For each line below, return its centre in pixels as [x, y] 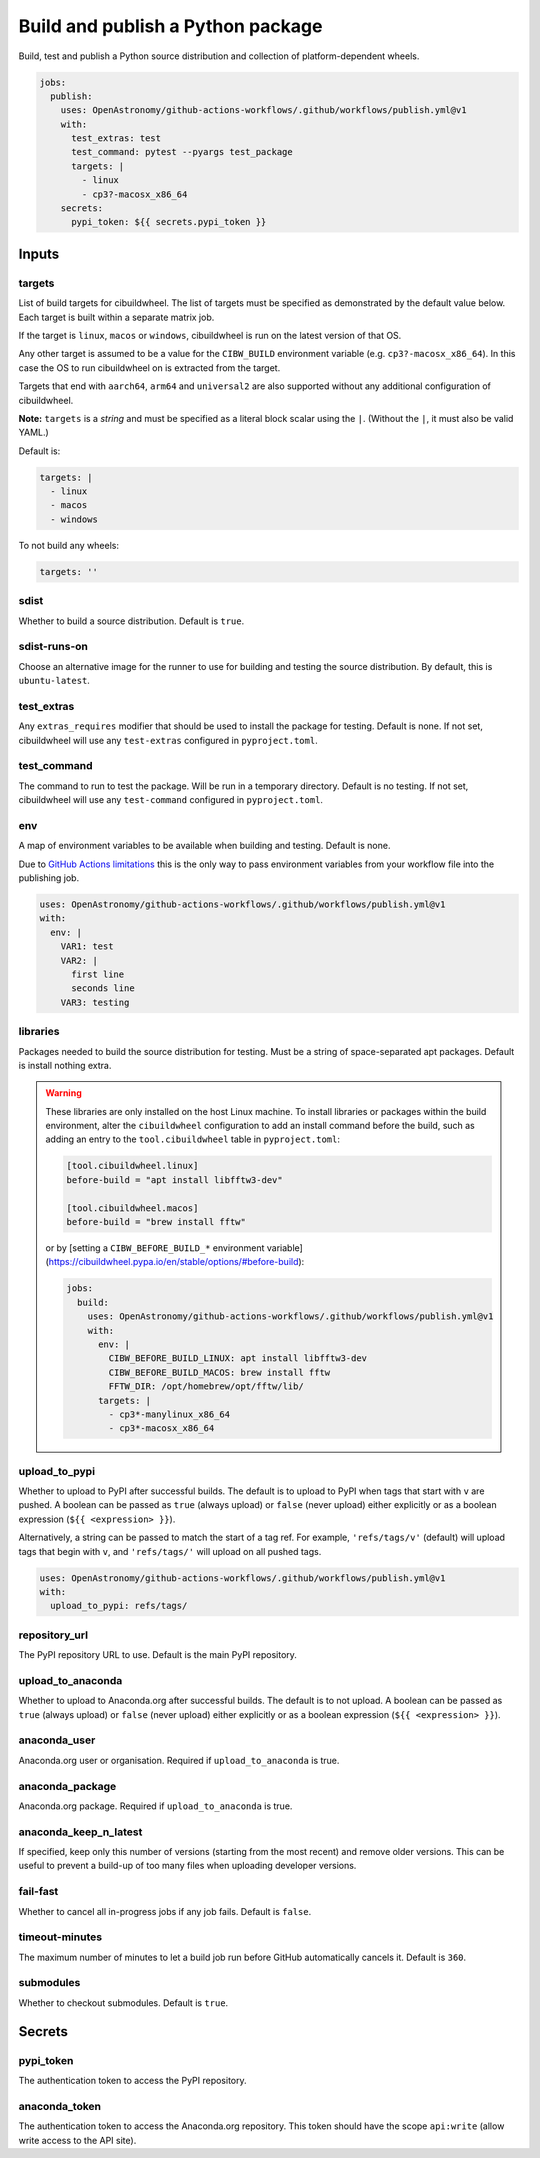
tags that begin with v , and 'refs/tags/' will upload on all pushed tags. [170, 1551]
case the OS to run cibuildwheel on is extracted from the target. [149, 367]
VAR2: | [79, 960]
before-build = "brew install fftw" [156, 1222]
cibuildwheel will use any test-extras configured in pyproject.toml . [168, 740]
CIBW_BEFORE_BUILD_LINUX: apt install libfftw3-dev [238, 1358]
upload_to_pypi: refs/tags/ [119, 1606]
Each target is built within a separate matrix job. [116, 317]
